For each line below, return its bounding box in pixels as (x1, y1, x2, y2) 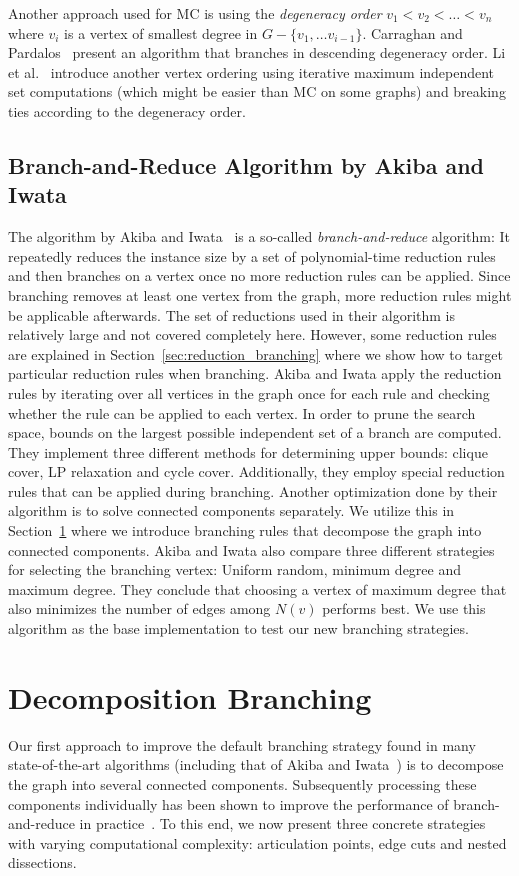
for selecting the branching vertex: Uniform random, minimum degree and (8, 559, 461, 580)
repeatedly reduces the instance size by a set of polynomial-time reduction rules (8, 245, 496, 266)
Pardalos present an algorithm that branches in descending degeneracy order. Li (8, 42, 506, 63)
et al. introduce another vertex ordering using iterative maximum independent (8, 61, 495, 82)
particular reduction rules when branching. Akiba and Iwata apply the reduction (8, 363, 502, 384)
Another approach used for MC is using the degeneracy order (8, 3, 382, 23)
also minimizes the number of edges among (8, 598, 271, 619)
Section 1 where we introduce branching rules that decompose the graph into (8, 520, 482, 541)
